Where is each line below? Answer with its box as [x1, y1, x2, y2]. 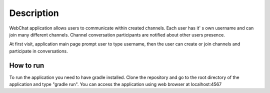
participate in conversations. [9, 48, 68, 54]
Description [9, 7, 59, 18]
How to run [9, 61, 44, 69]
